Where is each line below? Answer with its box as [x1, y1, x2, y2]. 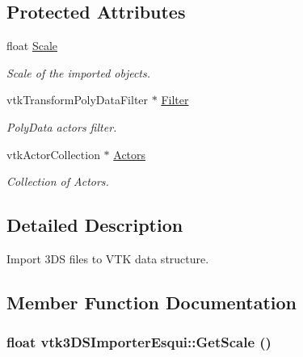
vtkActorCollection [6, 145, 100, 162]
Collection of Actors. [6, 173, 109, 190]
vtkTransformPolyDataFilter [6, 91, 149, 108]
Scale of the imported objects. [6, 64, 151, 81]
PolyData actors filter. [6, 118, 117, 135]
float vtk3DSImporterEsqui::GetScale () [6, 332, 271, 352]
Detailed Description [6, 212, 183, 237]
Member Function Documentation [6, 289, 297, 314]
